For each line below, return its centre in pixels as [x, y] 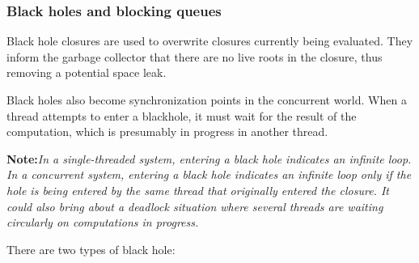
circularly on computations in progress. [103, 222]
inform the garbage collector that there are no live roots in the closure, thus [195, 56]
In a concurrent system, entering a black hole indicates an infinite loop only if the [209, 174]
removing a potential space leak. [87, 72]
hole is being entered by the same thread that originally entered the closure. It [198, 190]
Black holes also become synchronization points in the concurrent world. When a [207, 100]
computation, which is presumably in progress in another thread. [167, 131]
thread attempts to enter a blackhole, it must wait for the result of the [182, 115]
